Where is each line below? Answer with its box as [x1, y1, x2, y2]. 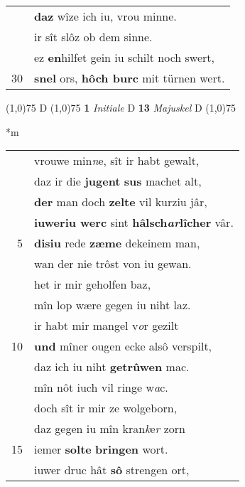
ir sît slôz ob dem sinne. [34, 28, 153, 45]
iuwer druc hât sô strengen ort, [34, 461, 190, 478]
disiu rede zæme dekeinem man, [34, 235, 200, 252]
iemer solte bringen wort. [34, 441, 168, 458]
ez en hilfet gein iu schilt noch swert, [34, 49, 214, 65]
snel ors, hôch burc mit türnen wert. [34, 70, 225, 86]
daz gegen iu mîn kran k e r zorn [34, 420, 185, 437]
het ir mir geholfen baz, [34, 276, 151, 293]
